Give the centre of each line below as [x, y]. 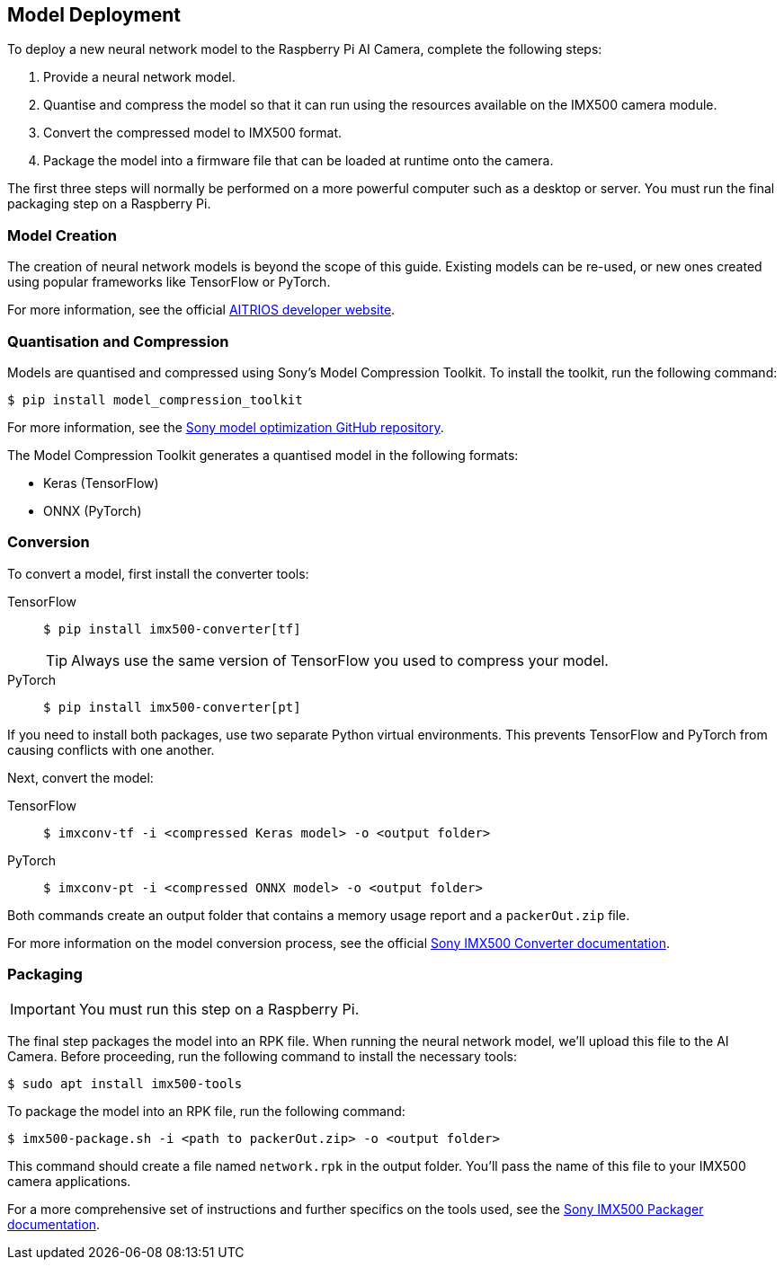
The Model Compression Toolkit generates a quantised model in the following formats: [263, 455]
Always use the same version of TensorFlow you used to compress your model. [340, 660]
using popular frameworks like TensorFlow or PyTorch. [169, 282]
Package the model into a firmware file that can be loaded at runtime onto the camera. [298, 161]
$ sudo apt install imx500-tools [125, 1084]
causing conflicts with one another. [111, 749]
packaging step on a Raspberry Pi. [109, 204]
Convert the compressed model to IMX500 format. [193, 133]
